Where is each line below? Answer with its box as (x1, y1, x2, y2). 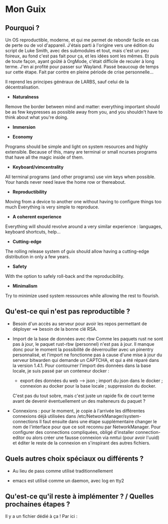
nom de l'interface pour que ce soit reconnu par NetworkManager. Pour (12, 424, 161, 430)
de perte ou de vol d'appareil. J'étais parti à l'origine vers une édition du (5, 42, 154, 48)
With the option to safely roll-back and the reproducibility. (5, 273, 124, 279)
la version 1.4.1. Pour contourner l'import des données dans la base (12, 362, 151, 368)
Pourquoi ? (5, 24, 40, 32)
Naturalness (12, 94, 39, 100)
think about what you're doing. (5, 114, 69, 120)
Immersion (12, 124, 36, 130)
